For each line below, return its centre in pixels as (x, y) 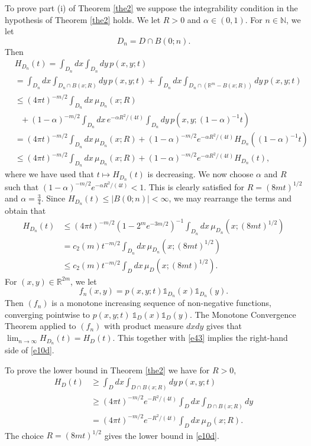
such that (22, 186)
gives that (224, 326)
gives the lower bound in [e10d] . (162, 435)
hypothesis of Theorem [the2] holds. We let (83, 19)
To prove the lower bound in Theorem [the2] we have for (107, 370)
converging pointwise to (48, 314)
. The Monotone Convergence (243, 314)
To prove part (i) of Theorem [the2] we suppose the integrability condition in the (151, 8)
